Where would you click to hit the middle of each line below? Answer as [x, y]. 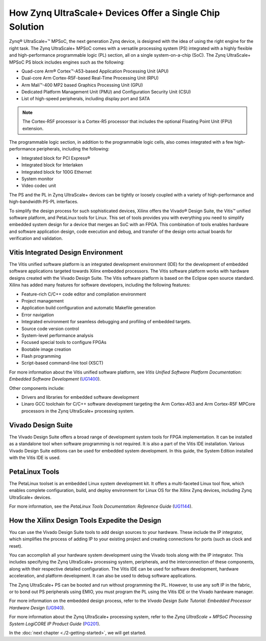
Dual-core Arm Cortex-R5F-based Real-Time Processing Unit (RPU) [90, 78]
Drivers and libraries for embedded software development [80, 397]
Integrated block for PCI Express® [56, 158]
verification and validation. [36, 238]
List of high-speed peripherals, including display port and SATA [86, 99]
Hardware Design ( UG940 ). [37, 607]
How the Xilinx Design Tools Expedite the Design [85, 520]
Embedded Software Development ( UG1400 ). [55, 379]
